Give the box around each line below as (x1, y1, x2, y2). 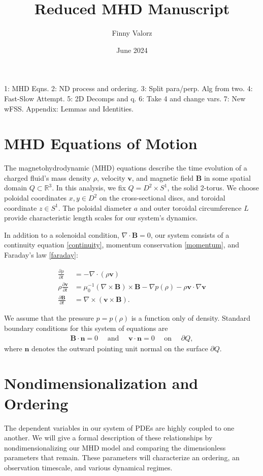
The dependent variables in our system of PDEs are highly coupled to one (4, 422, 235, 433)
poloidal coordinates (4, 192, 67, 203)
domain (4, 182, 27, 193)
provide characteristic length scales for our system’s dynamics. (4, 212, 198, 223)
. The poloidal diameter (58, 202, 132, 213)
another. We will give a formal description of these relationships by (4, 432, 213, 443)
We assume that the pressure (4, 313, 94, 323)
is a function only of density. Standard (131, 313, 251, 323)
